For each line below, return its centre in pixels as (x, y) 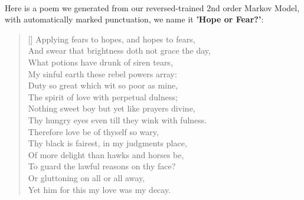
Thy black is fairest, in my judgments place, (107, 143)
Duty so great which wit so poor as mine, (103, 85)
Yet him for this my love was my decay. (99, 189)
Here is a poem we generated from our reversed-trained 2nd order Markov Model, (152, 7)
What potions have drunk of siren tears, (100, 62)
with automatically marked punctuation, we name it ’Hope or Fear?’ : (134, 19)
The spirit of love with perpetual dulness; (103, 96)
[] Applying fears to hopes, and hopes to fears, (112, 39)
